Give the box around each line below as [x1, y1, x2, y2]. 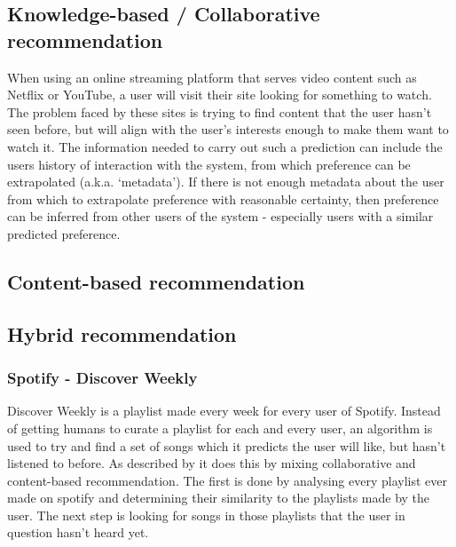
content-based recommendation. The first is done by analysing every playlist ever [7, 471, 447, 489]
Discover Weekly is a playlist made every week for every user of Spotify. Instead [7, 401, 441, 420]
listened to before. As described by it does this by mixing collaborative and [7, 454, 416, 472]
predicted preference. [7, 224, 121, 242]
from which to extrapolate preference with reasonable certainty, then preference [7, 189, 439, 208]
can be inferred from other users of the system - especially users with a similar [7, 207, 434, 226]
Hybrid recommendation [7, 320, 237, 347]
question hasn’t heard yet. [7, 523, 149, 542]
